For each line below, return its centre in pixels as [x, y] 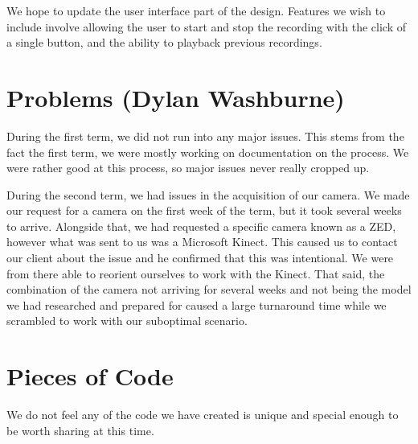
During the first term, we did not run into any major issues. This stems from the [205, 136]
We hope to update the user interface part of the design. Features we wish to [196, 10]
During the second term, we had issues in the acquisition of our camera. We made [208, 194]
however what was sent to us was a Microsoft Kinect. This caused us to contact [202, 242]
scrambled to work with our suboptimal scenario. [127, 321]
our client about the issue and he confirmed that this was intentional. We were [200, 258]
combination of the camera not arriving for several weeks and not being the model [209, 289]
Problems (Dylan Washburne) [176, 97]
